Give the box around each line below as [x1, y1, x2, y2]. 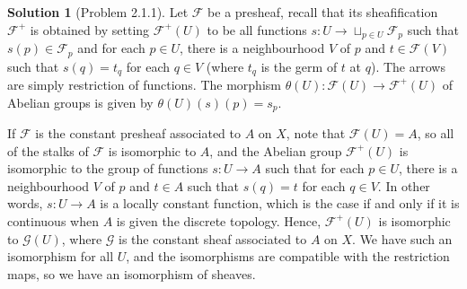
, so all [417, 124, 454, 142]
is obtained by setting [30, 20, 150, 39]
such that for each [265, 159, 365, 178]
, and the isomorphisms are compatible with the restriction [126, 247, 450, 266]
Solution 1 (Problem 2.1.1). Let [7, 3, 189, 21]
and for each [77, 39, 145, 57]
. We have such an [352, 229, 453, 248]
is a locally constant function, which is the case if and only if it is [100, 194, 460, 213]
